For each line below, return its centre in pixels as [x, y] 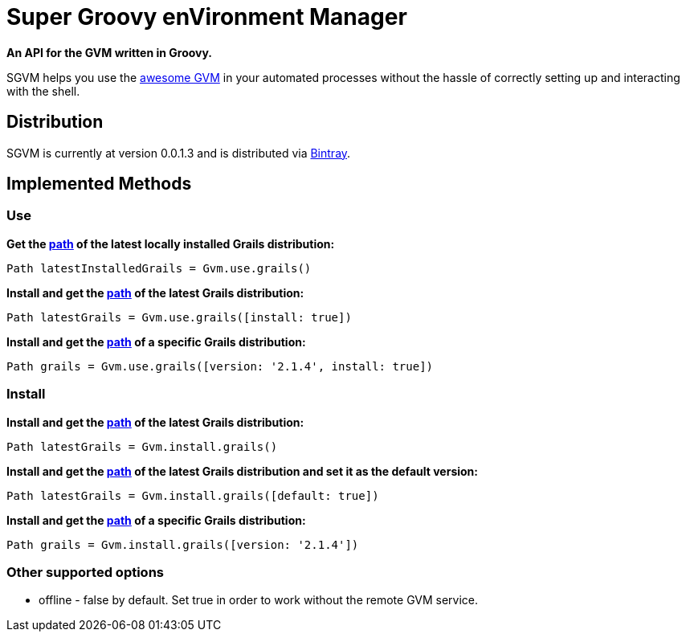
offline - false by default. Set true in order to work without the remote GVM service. [259, 600]
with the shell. [43, 91]
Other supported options [86, 572]
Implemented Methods [99, 184]
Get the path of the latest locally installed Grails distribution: [171, 243]
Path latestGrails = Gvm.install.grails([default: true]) [193, 495]
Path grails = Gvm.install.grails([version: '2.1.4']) [183, 544]
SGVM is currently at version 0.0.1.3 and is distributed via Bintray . [179, 153]
